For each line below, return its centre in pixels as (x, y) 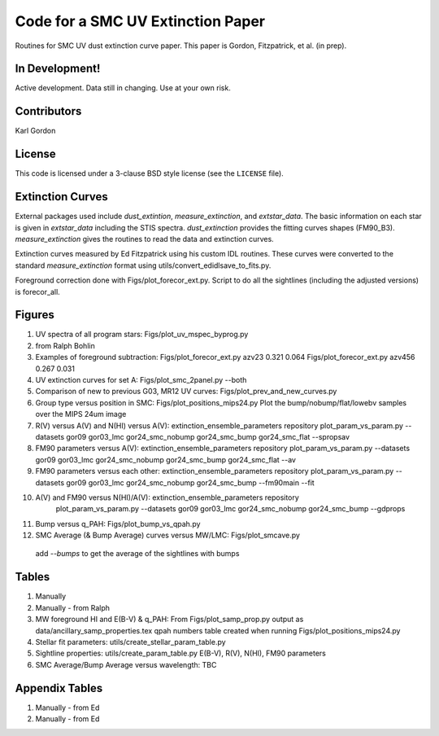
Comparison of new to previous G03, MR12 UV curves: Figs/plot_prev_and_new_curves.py (186, 392)
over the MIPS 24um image (81, 414)
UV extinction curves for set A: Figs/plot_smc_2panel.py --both (141, 379)
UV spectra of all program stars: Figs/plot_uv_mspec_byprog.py (142, 335)
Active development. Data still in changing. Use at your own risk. (123, 88)
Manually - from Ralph (72, 607)
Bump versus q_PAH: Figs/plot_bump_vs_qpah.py (118, 524)
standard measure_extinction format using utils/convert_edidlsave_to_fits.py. (143, 265)
